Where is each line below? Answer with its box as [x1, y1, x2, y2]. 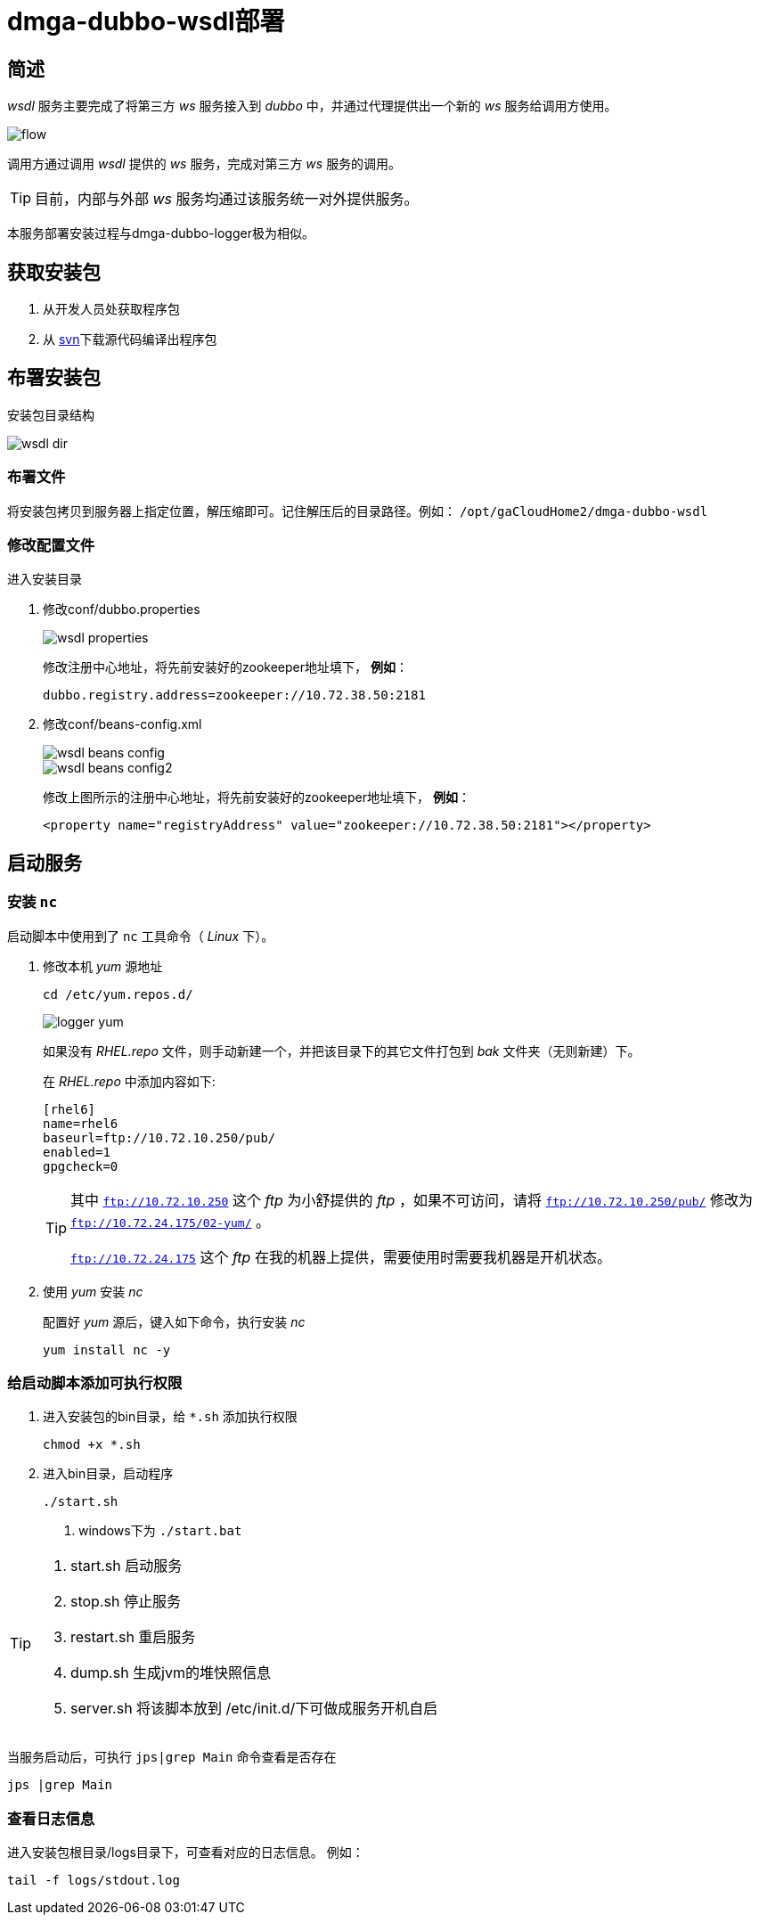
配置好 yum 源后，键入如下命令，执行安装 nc [43, 1313, 306, 1329]
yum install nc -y [43, 1342, 171, 1357]
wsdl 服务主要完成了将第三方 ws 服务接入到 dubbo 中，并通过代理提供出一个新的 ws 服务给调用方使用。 [7, 98, 617, 114]
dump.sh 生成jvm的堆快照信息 [70, 1664, 271, 1682]
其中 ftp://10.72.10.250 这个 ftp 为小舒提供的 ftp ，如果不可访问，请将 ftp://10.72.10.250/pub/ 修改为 [70, 1190, 753, 1209]
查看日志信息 [7, 1809, 95, 1828]
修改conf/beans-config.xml [43, 716, 202, 732]
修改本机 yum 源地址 [43, 958, 163, 974]
